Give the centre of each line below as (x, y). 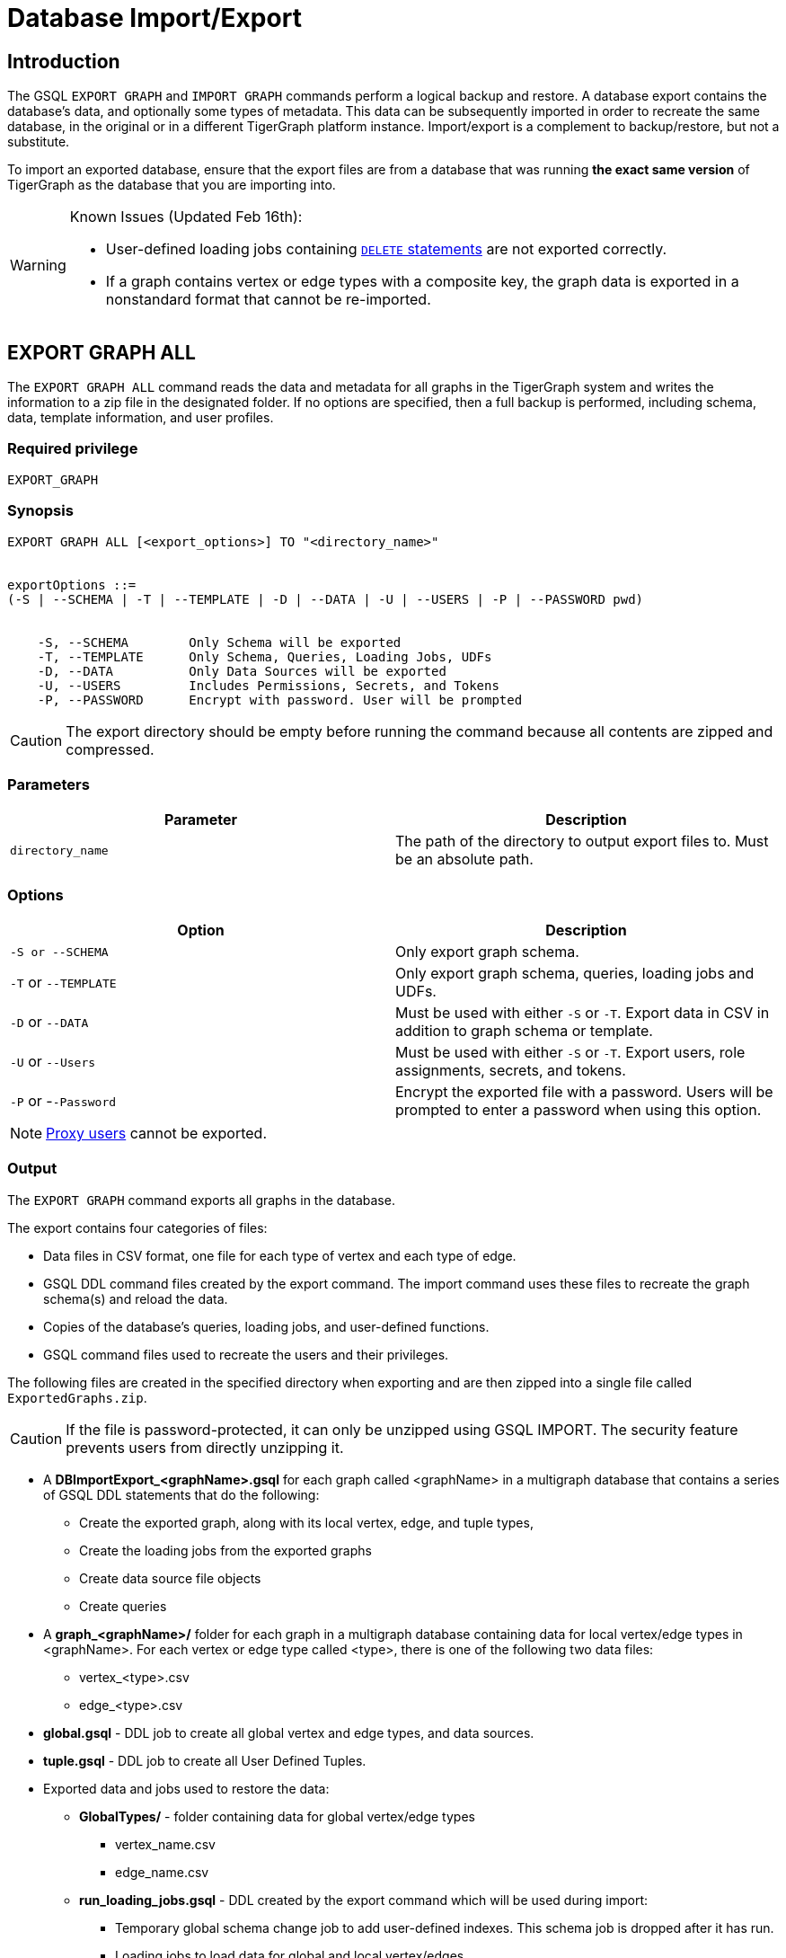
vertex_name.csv (165, 1844)
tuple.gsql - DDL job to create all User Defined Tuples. (205, 1760)
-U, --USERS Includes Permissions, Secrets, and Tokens (268, 685)
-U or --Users (53, 1062)
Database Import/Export (155, 18)
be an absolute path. (464, 859)
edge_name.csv (162, 1872)
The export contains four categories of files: (137, 1227)
